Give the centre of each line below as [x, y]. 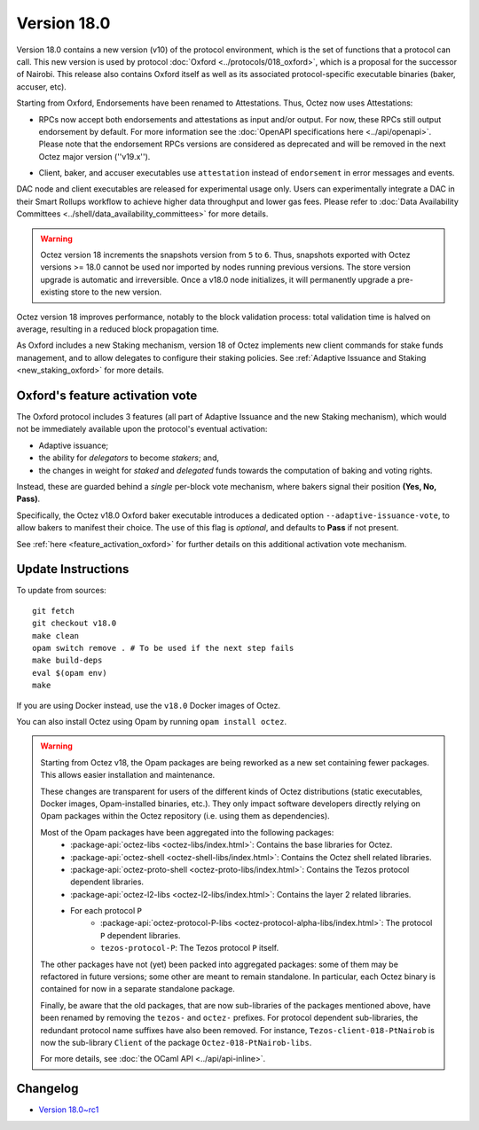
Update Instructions [73, 569]
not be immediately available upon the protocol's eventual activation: [142, 429]
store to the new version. [117, 292]
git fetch [53, 611]
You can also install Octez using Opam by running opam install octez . [152, 721]
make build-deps [67, 660]
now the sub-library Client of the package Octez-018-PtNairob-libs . [176, 1042]
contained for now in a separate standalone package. [137, 989]
